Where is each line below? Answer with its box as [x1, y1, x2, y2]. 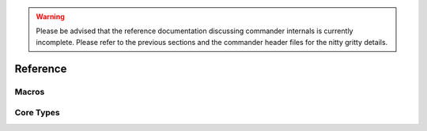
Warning [36, 12, 65, 21]
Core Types [14, 107, 60, 118]
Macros [14, 86, 45, 97]
